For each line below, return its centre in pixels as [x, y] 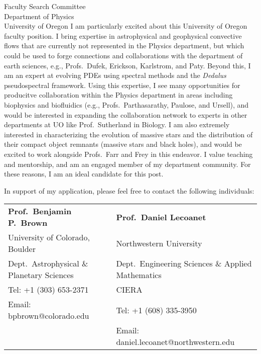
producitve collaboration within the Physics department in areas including [118, 95]
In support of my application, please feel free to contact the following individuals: [129, 190]
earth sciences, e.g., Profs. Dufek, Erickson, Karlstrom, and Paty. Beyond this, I [127, 65]
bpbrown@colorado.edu [49, 316]
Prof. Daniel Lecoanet [161, 217]
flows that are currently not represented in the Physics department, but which [124, 46]
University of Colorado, [49, 237]
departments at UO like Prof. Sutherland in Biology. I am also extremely [117, 124]
